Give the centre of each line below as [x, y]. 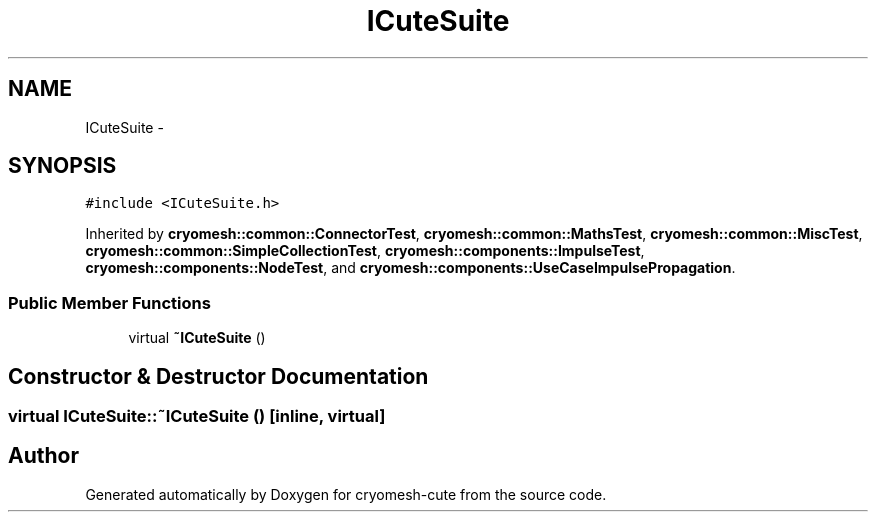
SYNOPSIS [62, 166]
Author [43, 456]
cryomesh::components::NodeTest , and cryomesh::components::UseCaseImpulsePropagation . [410, 268]
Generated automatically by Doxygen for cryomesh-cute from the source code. [346, 494]
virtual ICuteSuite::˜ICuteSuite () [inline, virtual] [197, 416]
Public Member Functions [109, 302]
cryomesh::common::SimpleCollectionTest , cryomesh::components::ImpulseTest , [365, 251]
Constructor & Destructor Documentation [218, 376]
